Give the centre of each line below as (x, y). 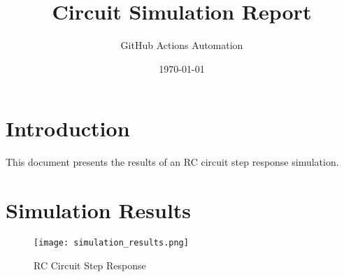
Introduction (68, 128)
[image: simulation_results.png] (111, 242)
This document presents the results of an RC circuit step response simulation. (172, 162)
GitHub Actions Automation (182, 45)
